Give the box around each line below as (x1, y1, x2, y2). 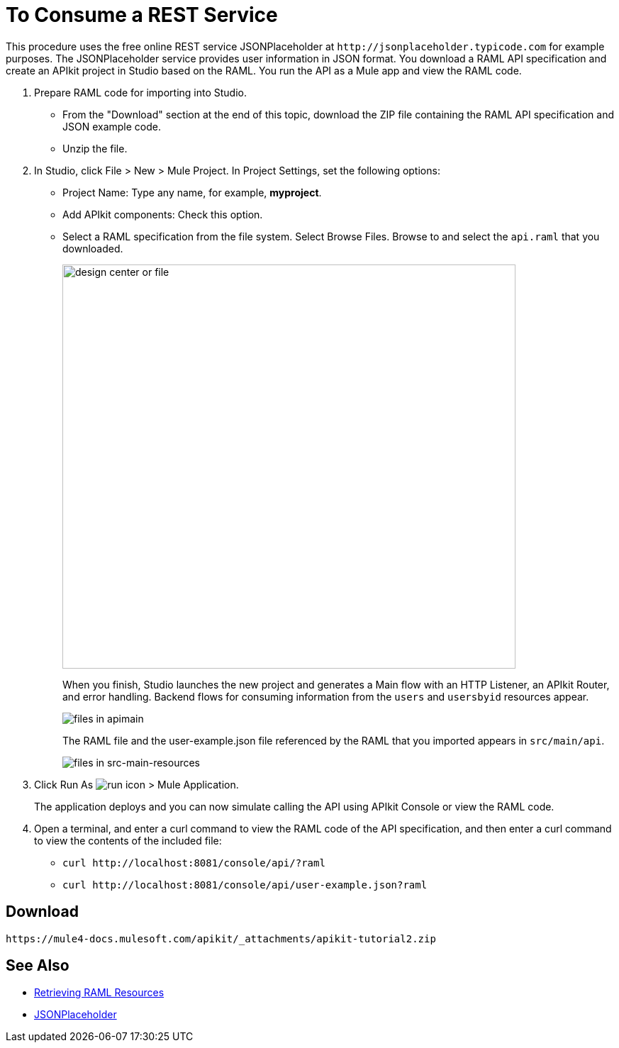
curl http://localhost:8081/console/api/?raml (62, 857, 325, 869)
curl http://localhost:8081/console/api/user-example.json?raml (62, 879, 428, 891)
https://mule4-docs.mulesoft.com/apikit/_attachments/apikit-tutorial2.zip (6, 932, 436, 944)
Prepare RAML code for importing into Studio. (34, 86, 247, 99)
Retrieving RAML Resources (34, 986, 164, 999)
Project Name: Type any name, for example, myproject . (62, 186, 322, 199)
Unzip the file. (62, 142, 128, 155)
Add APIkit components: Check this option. (62, 208, 263, 221)
